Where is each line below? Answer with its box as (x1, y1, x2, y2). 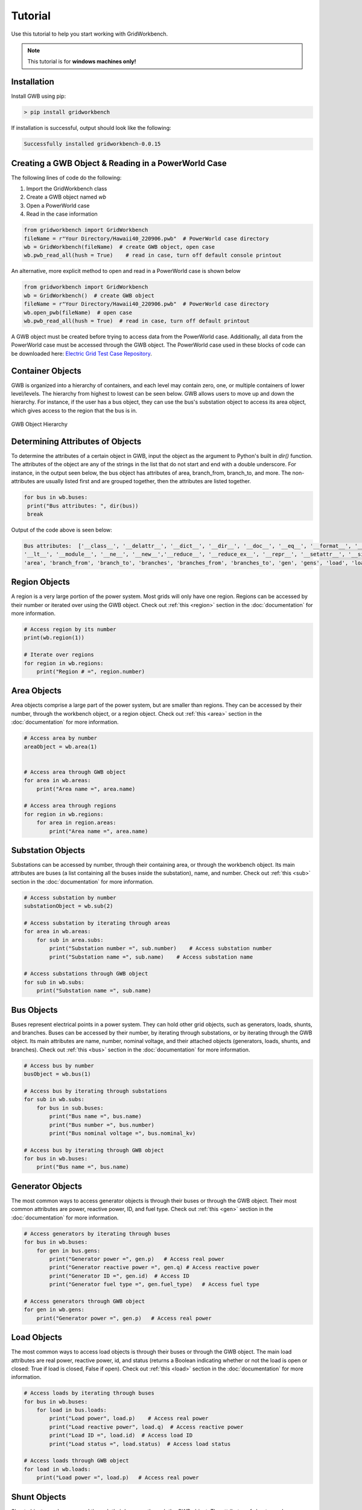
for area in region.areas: (36, 819, 117, 826)
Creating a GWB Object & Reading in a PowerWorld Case (11, 158, 227, 169)
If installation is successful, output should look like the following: (11, 124, 171, 132)
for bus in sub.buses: (36, 1104, 104, 1111)
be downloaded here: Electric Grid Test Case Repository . (11, 350, 152, 357)
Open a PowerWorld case (26, 202, 90, 209)
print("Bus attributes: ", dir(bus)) (27, 502, 139, 509)
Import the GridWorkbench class (26, 185, 107, 193)
